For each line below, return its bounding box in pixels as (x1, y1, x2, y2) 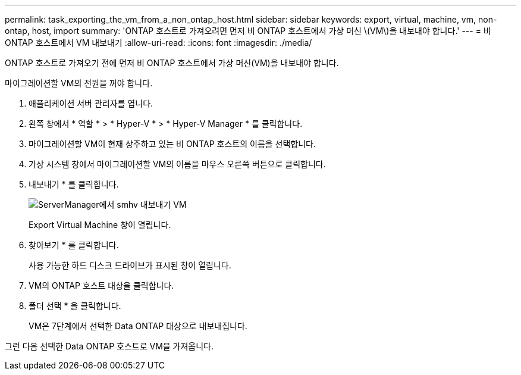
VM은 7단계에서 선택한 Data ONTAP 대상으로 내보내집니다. (29, 321, 247, 331)
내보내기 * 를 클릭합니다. (29, 179, 119, 189)
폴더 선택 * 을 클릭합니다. (29, 301, 121, 311)
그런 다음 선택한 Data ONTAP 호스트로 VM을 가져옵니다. (5, 341, 214, 351)
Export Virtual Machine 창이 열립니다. (29, 220, 171, 230)
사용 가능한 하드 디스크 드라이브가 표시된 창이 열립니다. (29, 260, 231, 270)
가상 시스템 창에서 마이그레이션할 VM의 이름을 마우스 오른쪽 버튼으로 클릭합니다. (29, 159, 326, 169)
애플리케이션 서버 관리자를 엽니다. (29, 98, 153, 108)
